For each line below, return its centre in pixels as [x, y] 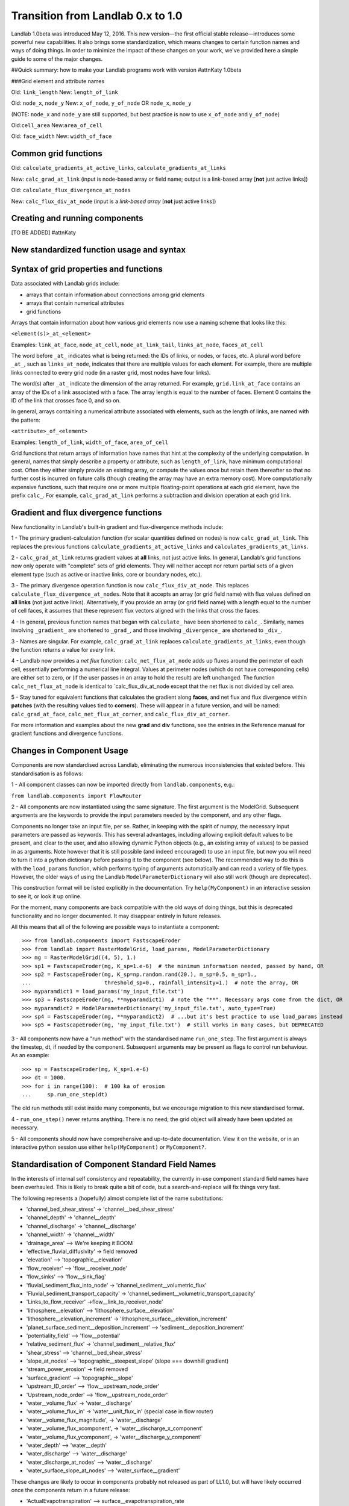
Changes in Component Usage [70, 751]
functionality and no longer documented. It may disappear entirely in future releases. [116, 916]
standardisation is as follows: [47, 773]
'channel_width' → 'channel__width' [71, 1234]
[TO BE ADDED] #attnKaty [44, 233]
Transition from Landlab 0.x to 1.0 [97, 16]
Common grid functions [57, 154]
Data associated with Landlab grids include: [65, 284]
